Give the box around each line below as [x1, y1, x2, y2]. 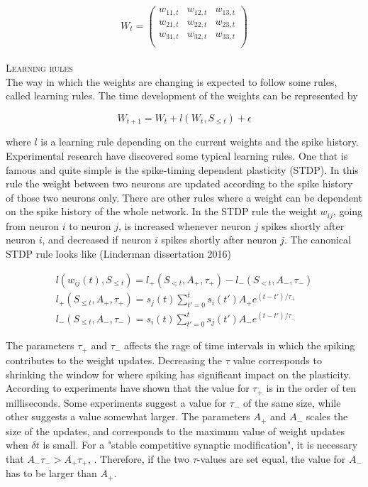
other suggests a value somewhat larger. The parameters [6, 409, 250, 424]
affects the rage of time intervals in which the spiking [123, 338, 355, 353]
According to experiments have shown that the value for [6, 381, 250, 395]
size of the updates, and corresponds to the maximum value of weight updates [6, 423, 345, 438]
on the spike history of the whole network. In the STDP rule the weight [6, 204, 317, 219]
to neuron [69, 218, 111, 233]
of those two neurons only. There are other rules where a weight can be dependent [6, 190, 362, 204]
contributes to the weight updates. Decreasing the [6, 352, 222, 367]
